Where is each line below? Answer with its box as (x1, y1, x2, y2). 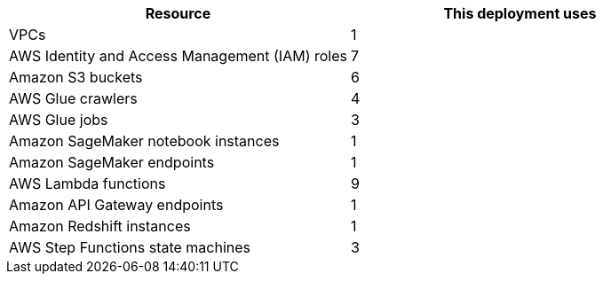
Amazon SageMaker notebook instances (9, 132, 280, 150)
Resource (145, 4, 211, 22)
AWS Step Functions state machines (9, 238, 251, 256)
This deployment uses (443, 4, 597, 22)
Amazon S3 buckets (9, 68, 143, 86)
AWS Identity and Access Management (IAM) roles (9, 47, 347, 65)
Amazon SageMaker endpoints (9, 153, 215, 171)
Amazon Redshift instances (9, 217, 191, 235)
